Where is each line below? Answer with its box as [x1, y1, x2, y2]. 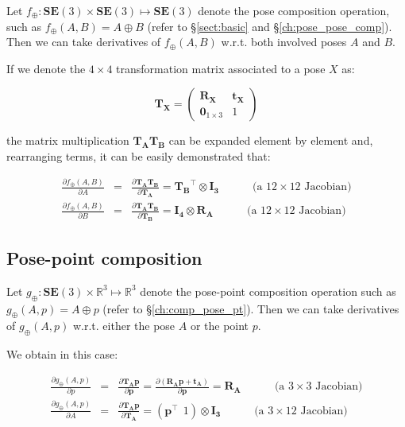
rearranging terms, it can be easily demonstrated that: [6, 147, 271, 164]
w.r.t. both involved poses [221, 33, 347, 50]
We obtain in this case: [6, 346, 118, 363]
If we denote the [6, 60, 86, 76]
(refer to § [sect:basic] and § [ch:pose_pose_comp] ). [147, 17, 392, 34]
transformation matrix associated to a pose [116, 60, 326, 76]
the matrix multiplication [6, 132, 129, 149]
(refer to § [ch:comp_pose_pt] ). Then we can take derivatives [102, 300, 399, 316]
